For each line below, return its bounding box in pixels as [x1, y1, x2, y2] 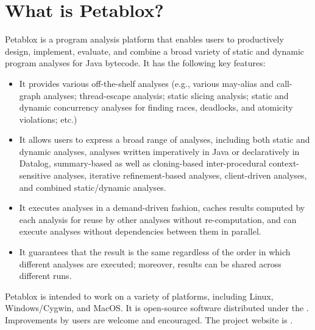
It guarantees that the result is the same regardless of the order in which [19, 246, 291, 258]
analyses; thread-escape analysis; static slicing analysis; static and [43, 89, 289, 101]
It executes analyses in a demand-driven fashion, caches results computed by [19, 201, 305, 214]
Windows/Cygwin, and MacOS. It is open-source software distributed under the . [5, 301, 309, 314]
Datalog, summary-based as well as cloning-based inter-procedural [19, 157, 266, 170]
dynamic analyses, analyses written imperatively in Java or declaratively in [19, 145, 300, 157]
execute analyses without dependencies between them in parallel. [19, 225, 261, 238]
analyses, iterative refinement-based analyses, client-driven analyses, [53, 169, 307, 182]
